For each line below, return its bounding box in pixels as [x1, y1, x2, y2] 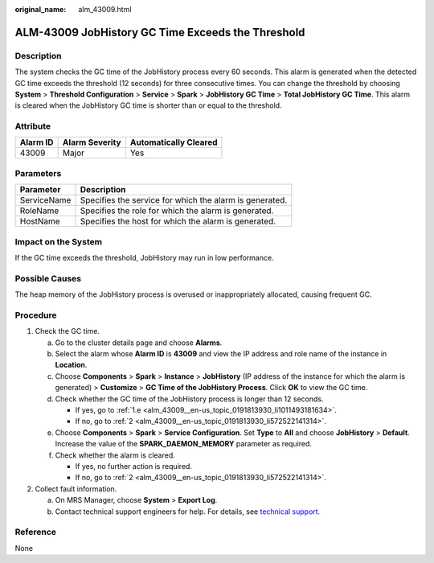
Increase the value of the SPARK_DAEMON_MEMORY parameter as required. [55, 439, 313, 449]
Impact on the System [14, 236, 103, 247]
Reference [14, 527, 56, 538]
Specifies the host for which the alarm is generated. [80, 216, 276, 227]
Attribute [14, 121, 51, 132]
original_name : [14, 5, 67, 14]
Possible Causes [14, 273, 82, 284]
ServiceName [19, 195, 72, 206]
